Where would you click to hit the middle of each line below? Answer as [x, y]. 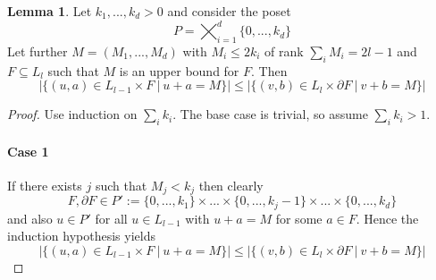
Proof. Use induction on [72, 114]
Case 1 [28, 151]
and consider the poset [229, 11]
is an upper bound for [179, 70]
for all [111, 218]
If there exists [45, 185]
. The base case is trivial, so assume [270, 114]
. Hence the [387, 218]
